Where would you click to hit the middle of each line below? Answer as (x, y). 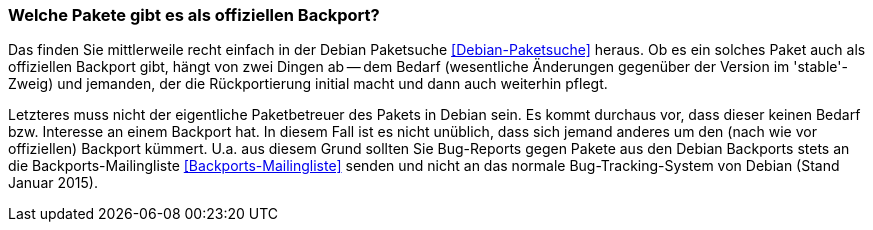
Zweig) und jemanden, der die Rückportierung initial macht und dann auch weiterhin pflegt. (308, 84)
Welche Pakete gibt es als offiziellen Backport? (194, 15)
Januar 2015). (53, 183)
